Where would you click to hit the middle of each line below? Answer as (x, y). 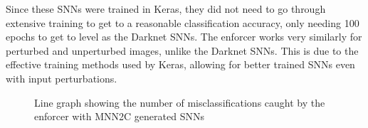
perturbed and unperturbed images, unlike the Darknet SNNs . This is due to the (182, 50)
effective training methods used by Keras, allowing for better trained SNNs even (180, 64)
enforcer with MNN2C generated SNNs (119, 116)
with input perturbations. (62, 78)
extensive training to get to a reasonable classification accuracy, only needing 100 (183, 22)
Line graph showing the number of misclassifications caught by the (180, 102)
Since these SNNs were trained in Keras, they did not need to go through (166, 9)
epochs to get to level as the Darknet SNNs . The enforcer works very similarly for (184, 37)
